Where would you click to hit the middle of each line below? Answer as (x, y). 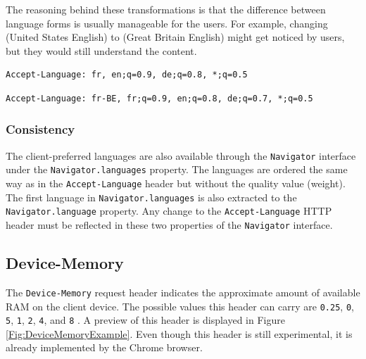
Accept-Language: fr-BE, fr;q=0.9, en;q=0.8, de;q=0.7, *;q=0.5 (159, 98)
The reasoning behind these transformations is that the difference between (166, 9)
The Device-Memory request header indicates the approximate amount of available (183, 292)
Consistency (40, 129)
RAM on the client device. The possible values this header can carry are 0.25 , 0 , (180, 306)
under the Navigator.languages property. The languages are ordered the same (177, 169)
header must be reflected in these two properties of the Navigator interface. (169, 225)
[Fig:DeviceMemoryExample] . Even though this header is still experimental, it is (179, 333)
